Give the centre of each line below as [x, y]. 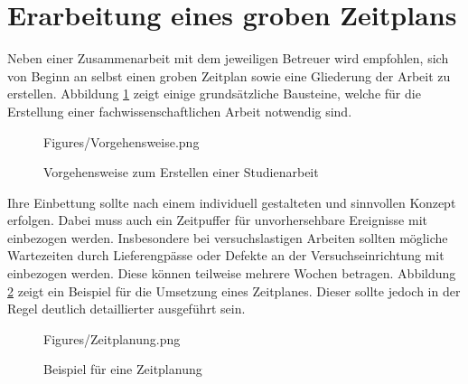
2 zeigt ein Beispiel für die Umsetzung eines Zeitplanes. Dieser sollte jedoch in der [234, 290]
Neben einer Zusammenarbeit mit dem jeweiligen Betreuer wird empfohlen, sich [228, 58]
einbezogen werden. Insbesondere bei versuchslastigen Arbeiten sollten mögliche [228, 237]
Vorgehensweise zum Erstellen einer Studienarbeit [181, 172]
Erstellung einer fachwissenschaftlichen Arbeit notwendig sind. [180, 111]
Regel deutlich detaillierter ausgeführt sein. [126, 309]
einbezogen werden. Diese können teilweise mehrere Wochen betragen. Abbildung [232, 273]
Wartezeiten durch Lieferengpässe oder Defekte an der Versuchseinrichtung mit [226, 255]
